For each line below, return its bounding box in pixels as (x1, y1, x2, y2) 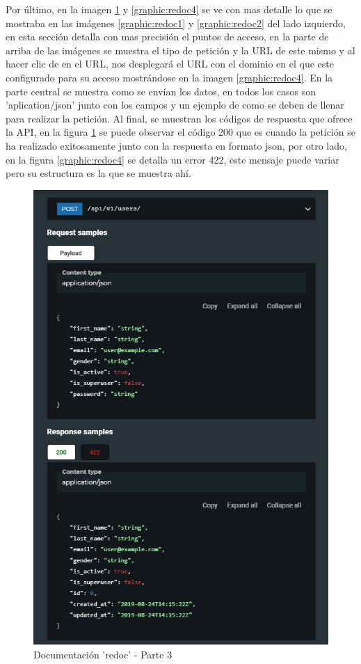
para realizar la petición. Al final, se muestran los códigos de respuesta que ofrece (6, 111, 353, 125)
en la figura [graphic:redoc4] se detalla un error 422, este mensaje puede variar (6, 152, 339, 166)
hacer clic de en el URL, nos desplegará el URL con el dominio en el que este (6, 56, 334, 71)
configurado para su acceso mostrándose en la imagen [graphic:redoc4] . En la (6, 70, 333, 84)
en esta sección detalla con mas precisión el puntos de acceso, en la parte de (6, 29, 329, 44)
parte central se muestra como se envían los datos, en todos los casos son (6, 84, 316, 98)
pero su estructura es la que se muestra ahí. (6, 166, 191, 180)
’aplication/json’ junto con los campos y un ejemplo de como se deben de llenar (6, 97, 344, 112)
